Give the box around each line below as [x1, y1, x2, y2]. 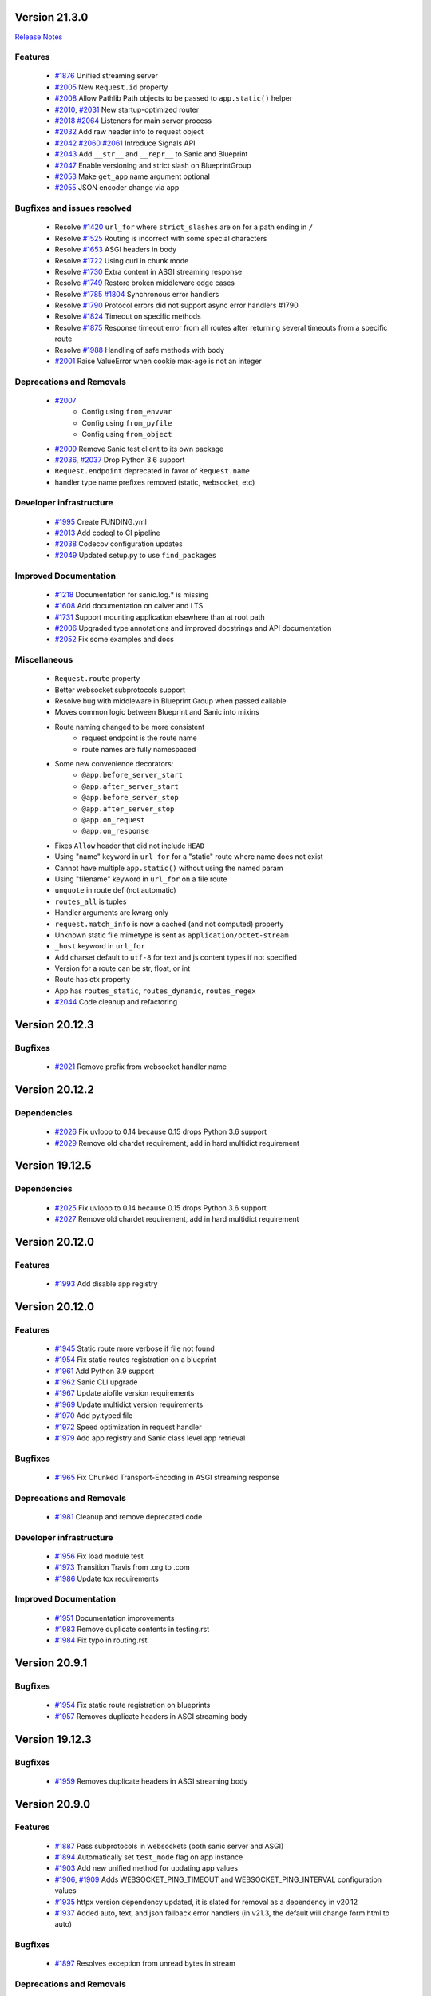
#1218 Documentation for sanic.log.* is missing [54, 589, 209, 599]
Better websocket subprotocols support [54, 685, 185, 695]
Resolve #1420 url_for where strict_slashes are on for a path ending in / [54, 222, 314, 232]
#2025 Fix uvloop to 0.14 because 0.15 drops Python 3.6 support [54, 1202, 267, 1213]
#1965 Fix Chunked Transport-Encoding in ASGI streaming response [54, 1472, 279, 1482]
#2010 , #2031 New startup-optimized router [54, 105, 200, 114]
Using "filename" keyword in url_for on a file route [54, 874, 227, 884]
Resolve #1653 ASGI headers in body [54, 244, 177, 255]
